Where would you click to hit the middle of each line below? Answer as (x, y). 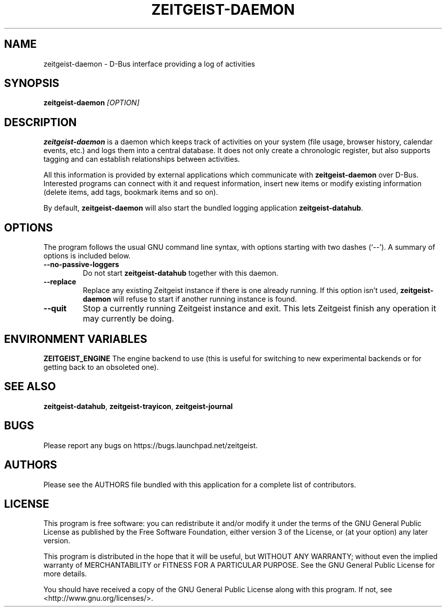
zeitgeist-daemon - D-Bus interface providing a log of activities (149, 64)
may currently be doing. (128, 319)
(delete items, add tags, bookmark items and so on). (131, 192)
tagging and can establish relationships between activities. (142, 159)
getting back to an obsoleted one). (101, 367)
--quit (55, 309)
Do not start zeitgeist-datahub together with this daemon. (180, 273)
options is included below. (87, 256)
